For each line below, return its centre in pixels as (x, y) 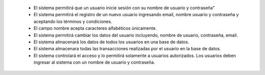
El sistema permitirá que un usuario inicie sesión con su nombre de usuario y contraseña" (124, 8)
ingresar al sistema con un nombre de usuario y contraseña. (94, 62)
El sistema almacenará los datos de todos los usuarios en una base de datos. (111, 42)
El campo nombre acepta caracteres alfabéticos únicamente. (95, 28)
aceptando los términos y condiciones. (73, 21)
